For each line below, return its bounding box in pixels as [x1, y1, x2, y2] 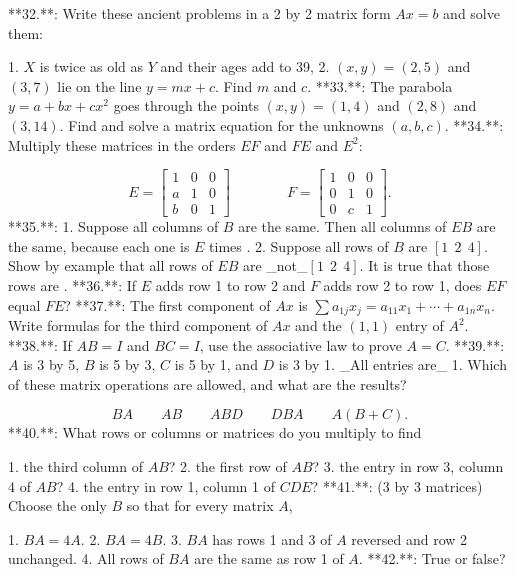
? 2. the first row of [168, 456, 287, 477]
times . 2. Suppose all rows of [209, 235, 389, 256]
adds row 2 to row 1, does [323, 275, 482, 296]
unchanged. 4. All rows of [8, 548, 164, 569]
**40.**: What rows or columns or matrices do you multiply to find [8, 422, 422, 443]
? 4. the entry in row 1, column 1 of [56, 475, 275, 496]
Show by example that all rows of [8, 255, 213, 276]
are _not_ [242, 255, 308, 276]
